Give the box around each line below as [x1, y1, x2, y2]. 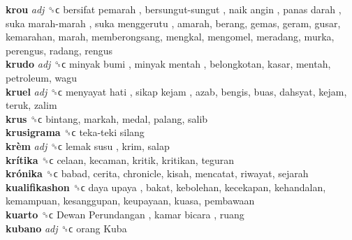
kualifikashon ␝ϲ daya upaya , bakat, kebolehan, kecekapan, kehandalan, [6, 179, 326, 194]
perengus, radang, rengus [6, 43, 113, 57]
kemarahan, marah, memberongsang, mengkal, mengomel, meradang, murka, [6, 29, 335, 44]
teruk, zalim [6, 98, 57, 112]
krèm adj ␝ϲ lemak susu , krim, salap [6, 138, 170, 153]
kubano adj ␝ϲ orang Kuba [6, 220, 127, 235]
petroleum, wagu [6, 70, 77, 84]
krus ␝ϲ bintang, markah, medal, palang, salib [6, 111, 208, 126]
